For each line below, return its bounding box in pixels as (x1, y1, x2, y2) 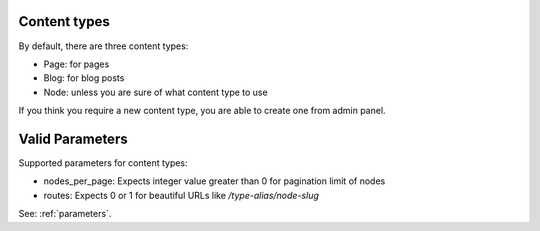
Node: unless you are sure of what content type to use (43, 86, 269, 98)
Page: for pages (43, 58, 110, 70)
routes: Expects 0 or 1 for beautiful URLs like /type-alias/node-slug (43, 189, 320, 201)
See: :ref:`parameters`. (18, 208, 112, 220)
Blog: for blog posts (43, 72, 125, 84)
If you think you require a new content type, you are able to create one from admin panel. (18, 105, 386, 117)
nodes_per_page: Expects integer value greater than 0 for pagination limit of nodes (43, 175, 386, 187)
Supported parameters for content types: (18, 156, 189, 169)
